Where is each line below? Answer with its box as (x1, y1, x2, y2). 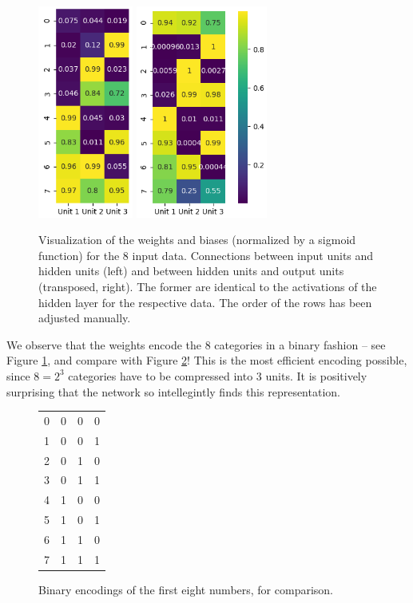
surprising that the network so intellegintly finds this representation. (6, 383, 340, 400)
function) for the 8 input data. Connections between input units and (38, 246, 374, 263)
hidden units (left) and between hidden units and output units (38, 262, 344, 279)
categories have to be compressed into (68, 367, 253, 384)
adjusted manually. (38, 309, 131, 326)
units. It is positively (265, 367, 367, 384)
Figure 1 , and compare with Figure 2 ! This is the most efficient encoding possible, (6, 352, 407, 368)
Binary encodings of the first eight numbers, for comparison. (38, 581, 333, 597)
